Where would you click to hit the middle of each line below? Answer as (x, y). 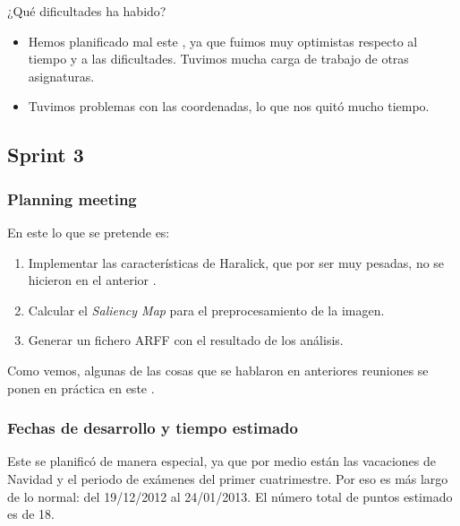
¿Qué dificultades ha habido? (87, 11)
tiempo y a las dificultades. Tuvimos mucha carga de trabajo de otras (218, 59)
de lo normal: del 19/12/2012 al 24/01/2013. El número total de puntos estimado (230, 496)
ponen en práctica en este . (81, 388)
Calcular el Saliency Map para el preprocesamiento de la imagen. (206, 310)
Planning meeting (72, 198)
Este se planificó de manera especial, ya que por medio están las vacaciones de (221, 461)
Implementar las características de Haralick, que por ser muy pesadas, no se (236, 262)
